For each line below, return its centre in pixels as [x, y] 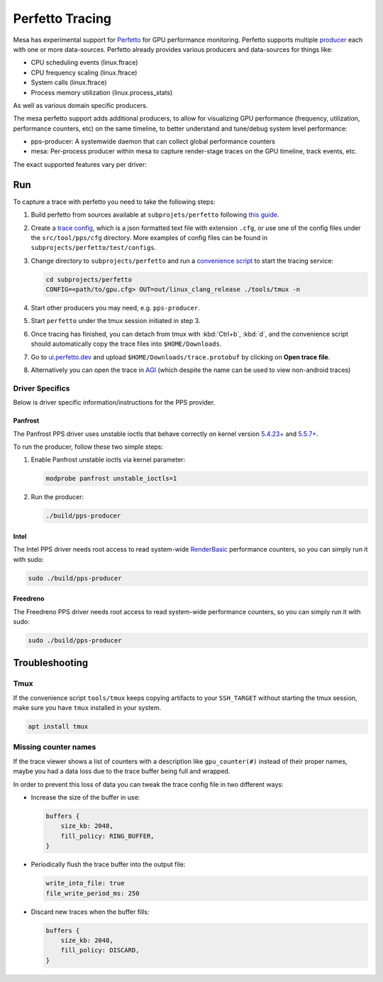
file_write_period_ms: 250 [93, 893]
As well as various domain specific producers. [81, 105]
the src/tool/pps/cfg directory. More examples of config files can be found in [149, 237]
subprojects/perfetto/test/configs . [94, 248]
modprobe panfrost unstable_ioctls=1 [111, 479]
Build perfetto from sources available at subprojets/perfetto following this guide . [155, 215]
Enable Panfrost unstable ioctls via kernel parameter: [108, 460]
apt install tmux [58, 727]
